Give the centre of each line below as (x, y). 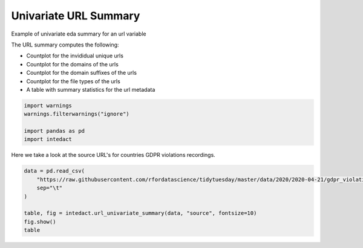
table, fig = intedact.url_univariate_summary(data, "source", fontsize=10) (140, 213)
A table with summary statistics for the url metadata (91, 89)
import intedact (48, 139)
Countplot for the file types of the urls (73, 81)
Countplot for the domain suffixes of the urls (82, 73)
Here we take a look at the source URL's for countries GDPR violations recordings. (113, 155)
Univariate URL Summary (76, 16)
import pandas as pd (54, 131)
